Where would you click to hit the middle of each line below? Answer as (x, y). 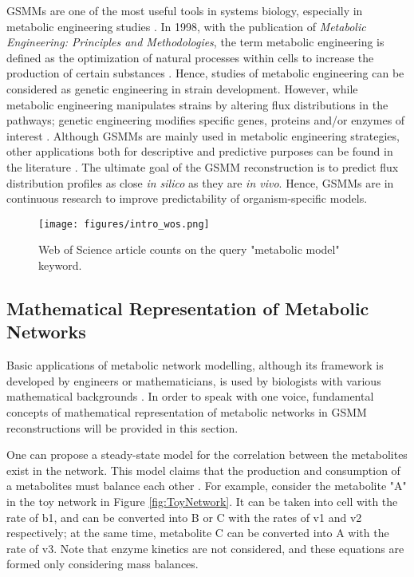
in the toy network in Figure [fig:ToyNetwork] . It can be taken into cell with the (202, 501)
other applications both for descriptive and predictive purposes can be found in (200, 151)
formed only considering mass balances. (103, 564)
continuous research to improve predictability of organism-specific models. (187, 198)
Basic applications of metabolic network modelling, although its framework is (195, 365)
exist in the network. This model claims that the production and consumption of (203, 470)
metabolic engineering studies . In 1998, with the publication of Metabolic (186, 26)
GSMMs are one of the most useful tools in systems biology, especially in (185, 10)
